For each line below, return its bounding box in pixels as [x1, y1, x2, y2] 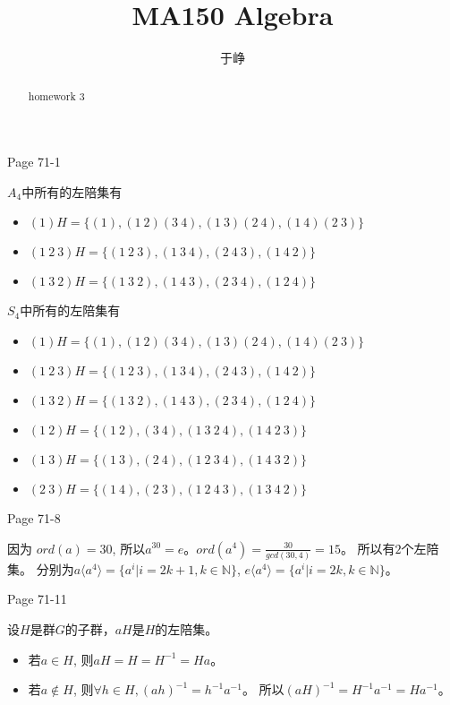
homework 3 [28, 88, 85, 103]
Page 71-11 [7, 589, 67, 608]
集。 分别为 [7, 559, 74, 578]
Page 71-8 [7, 508, 61, 527]
